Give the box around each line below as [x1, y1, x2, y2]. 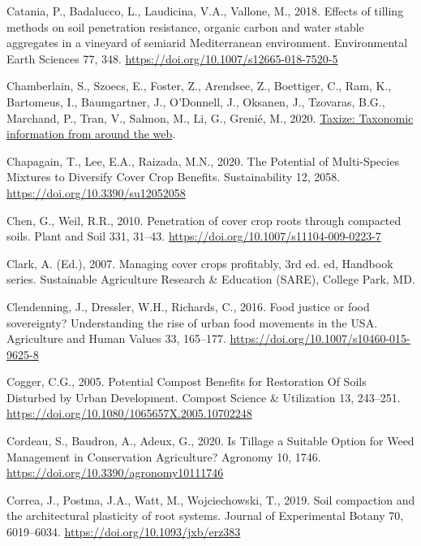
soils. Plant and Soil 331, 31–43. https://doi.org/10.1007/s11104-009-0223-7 [6, 227, 381, 245]
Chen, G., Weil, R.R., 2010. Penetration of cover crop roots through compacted [6, 211, 402, 228]
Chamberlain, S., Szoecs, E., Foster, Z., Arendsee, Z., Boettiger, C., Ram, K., [6, 77, 392, 94]
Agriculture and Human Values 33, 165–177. [6, 330, 226, 347]
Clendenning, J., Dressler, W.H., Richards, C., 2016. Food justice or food [6, 297, 370, 314]
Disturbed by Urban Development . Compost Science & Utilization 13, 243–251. [6, 388, 401, 405]
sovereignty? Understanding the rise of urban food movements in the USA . [6, 314, 378, 331]
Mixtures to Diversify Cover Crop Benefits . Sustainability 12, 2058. [6, 168, 341, 185]
